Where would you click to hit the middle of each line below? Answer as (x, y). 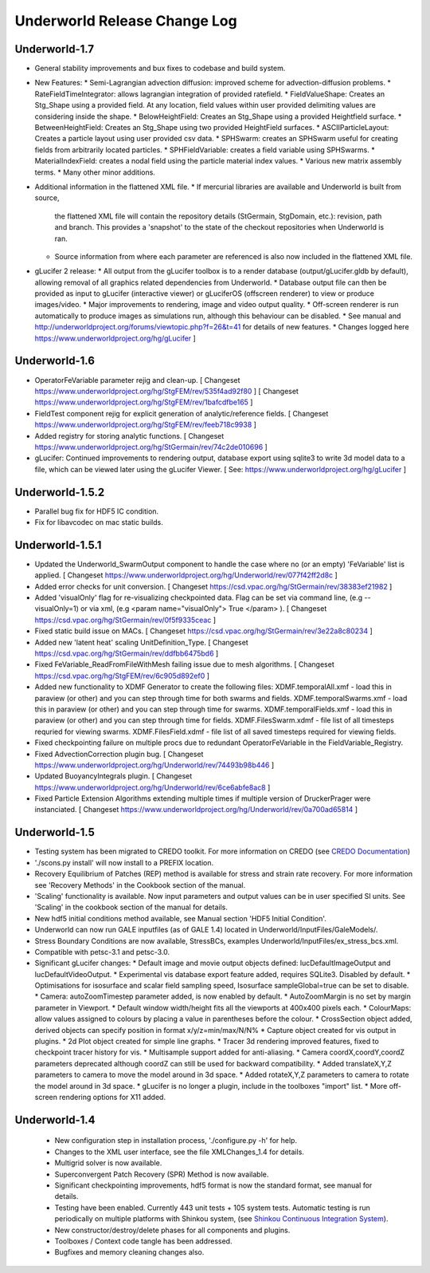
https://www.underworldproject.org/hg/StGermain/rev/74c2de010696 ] (151, 447)
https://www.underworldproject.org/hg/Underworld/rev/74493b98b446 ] (154, 765)
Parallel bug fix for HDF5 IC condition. (97, 511)
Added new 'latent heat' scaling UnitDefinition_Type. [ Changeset (141, 642)
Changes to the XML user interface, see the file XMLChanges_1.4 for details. (179, 1152)
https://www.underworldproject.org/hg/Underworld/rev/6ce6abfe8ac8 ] (152, 787)
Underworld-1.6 (55, 361)
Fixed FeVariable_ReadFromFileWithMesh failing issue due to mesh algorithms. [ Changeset (184, 664)
